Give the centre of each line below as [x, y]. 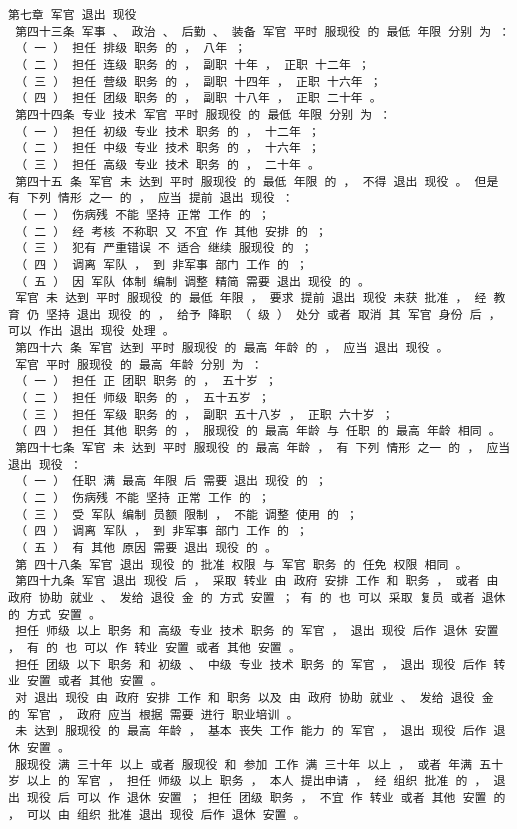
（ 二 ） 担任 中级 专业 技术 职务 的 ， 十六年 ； [167, 148]
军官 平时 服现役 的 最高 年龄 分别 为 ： [139, 364]
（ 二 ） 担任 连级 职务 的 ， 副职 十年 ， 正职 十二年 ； [192, 64]
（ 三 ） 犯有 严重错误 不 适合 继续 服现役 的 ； [164, 248]
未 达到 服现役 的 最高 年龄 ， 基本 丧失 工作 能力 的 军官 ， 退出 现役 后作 [251, 731]
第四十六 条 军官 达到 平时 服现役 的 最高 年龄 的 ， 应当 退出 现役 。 [232, 348]
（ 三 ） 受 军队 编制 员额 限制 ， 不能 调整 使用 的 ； [186, 514]
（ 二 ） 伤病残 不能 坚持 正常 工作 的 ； [142, 498]
